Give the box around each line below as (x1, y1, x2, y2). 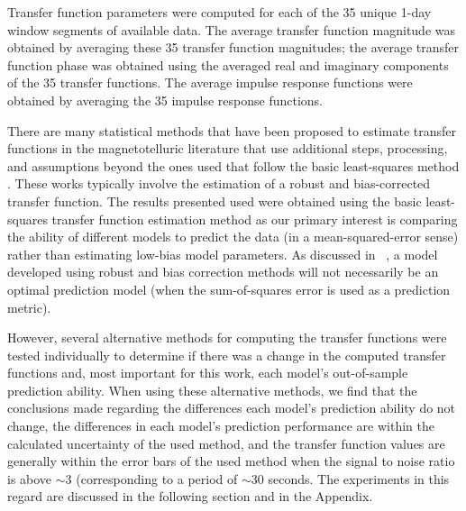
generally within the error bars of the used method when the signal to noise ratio (7, 452, 455, 470)
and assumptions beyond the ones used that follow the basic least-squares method (7, 156, 460, 175)
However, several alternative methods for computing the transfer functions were (7, 328, 447, 347)
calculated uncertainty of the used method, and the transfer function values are (7, 433, 445, 452)
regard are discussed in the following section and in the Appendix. (7, 487, 373, 506)
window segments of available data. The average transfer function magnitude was (7, 20, 456, 39)
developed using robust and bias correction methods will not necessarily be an (7, 262, 439, 281)
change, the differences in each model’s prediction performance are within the (7, 416, 434, 435)
